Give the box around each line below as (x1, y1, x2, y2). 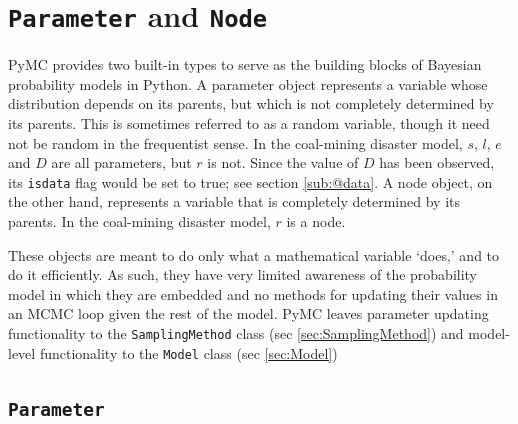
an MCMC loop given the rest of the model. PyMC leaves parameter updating (8, 303, 489, 324)
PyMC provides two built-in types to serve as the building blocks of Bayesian (8, 54, 482, 75)
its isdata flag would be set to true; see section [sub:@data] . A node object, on (8, 171, 493, 192)
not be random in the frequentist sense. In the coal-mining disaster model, (8, 132, 463, 153)
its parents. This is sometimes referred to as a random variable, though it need (8, 113, 490, 134)
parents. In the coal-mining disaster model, (8, 211, 271, 232)
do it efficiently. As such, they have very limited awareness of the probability (8, 264, 478, 285)
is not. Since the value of (207, 152, 359, 173)
